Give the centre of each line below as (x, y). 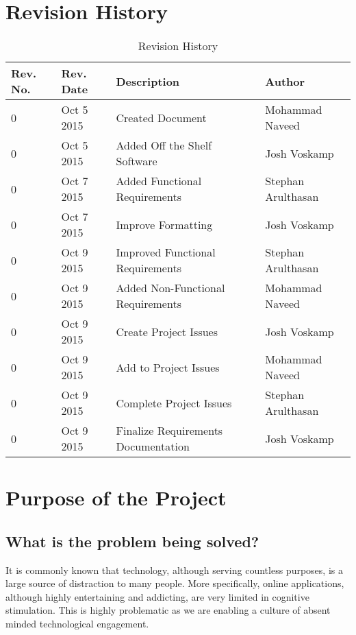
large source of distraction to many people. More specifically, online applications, (175, 583)
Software (137, 161)
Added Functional (159, 181)
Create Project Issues (167, 331)
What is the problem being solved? (132, 541)
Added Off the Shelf (164, 145)
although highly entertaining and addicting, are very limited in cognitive (157, 596)
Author (285, 81)
